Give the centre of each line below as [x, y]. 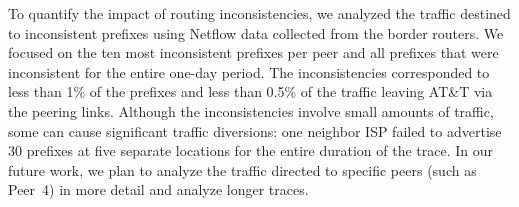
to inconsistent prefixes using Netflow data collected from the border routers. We [256, 32]
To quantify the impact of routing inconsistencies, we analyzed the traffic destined [259, 13]
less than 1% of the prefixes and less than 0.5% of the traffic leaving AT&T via [250, 91]
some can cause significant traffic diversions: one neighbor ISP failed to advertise [255, 130]
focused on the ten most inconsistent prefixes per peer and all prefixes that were [253, 52]
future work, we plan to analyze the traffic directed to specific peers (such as [242, 169]
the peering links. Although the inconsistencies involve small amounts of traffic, [251, 110]
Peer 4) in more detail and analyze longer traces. [158, 189]
